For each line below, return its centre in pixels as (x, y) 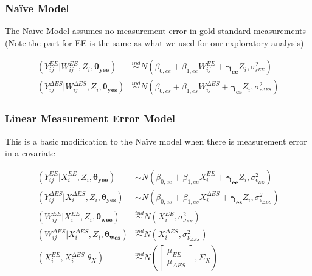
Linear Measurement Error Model (90, 118)
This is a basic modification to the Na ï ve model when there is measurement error (156, 141)
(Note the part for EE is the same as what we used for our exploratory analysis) (154, 42)
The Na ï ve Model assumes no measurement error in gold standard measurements (156, 31)
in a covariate (30, 153)
